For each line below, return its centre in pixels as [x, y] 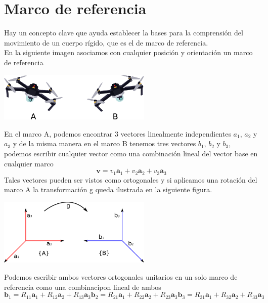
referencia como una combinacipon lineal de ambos [83, 287]
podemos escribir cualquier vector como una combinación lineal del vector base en [131, 154]
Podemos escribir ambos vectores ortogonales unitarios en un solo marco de [121, 276]
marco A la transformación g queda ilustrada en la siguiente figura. [108, 189]
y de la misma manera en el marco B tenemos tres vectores [104, 143]
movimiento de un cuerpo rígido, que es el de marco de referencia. [106, 42]
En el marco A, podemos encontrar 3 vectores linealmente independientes [118, 133]
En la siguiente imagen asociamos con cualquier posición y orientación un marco [128, 52]
